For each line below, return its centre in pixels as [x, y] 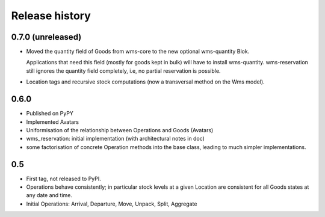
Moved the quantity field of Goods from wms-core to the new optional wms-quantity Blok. [138, 52]
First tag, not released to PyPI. [64, 179]
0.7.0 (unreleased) [46, 37]
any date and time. [49, 195]
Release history [51, 16]
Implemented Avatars [53, 122]
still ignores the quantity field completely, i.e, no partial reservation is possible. [123, 71]
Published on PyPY [50, 114]
